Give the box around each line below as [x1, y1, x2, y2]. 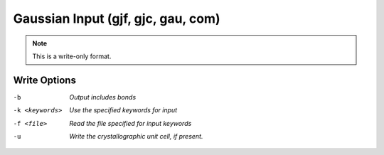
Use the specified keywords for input [69, 106, 178, 114]
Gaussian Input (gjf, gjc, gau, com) [13, 11, 220, 26]
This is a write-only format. [32, 52, 112, 60]
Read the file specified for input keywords [69, 119, 192, 127]
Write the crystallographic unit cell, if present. [69, 132, 203, 141]
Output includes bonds [69, 92, 137, 101]
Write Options [13, 74, 76, 86]
